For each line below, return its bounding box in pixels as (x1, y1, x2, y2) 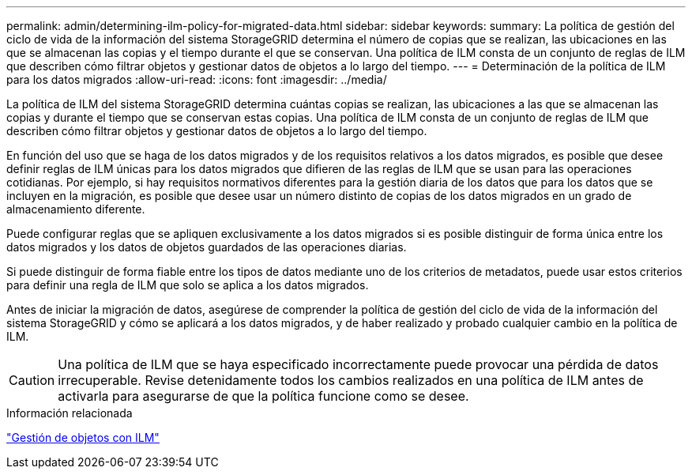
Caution (9, 372, 55, 388)
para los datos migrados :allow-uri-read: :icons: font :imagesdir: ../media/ (6, 73, 387, 86)
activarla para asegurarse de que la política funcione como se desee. (58, 388, 469, 404)
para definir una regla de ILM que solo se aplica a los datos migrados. (6, 278, 369, 292)
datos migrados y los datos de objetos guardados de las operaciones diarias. (6, 240, 407, 254)
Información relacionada (6, 406, 133, 420)
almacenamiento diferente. (6, 202, 145, 216)
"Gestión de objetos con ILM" (6, 431, 160, 444)
